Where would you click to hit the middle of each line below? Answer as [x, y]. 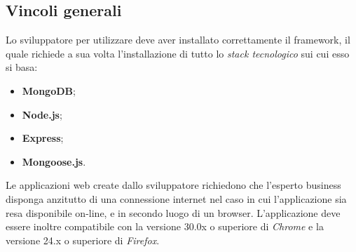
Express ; [43, 138]
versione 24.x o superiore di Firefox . [83, 240]
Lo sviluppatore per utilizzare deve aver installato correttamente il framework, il [178, 40]
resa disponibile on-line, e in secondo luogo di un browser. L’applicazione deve [173, 212]
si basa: [22, 67]
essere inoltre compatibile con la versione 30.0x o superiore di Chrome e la [165, 226]
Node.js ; [42, 114]
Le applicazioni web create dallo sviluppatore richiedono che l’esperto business [173, 185]
